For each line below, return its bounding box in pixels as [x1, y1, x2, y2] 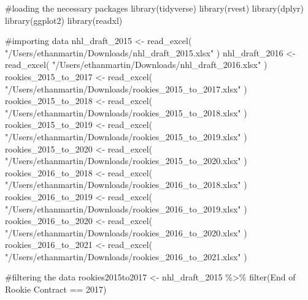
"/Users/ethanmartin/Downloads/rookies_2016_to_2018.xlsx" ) [5, 178, 247, 191]
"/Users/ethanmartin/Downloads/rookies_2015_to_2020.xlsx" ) [5, 154, 247, 167]
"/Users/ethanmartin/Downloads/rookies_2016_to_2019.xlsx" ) [5, 202, 247, 215]
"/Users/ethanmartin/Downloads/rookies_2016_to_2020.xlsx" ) [5, 226, 247, 239]
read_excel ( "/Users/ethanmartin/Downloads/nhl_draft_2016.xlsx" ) [5, 58, 268, 71]
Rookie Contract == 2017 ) [5, 283, 107, 296]
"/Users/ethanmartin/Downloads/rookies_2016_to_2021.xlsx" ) [5, 250, 247, 263]
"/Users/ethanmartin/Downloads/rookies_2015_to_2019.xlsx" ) [5, 130, 247, 143]
